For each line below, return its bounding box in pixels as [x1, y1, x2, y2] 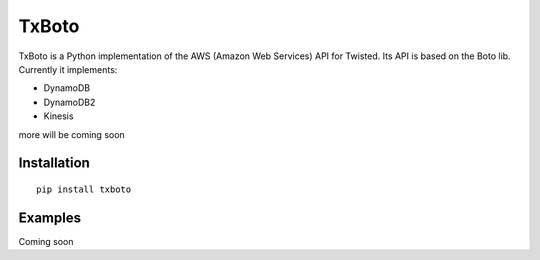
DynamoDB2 [43, 96, 96, 108]
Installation [18, 155, 90, 172]
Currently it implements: [18, 63, 118, 75]
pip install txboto [36, 183, 132, 195]
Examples [18, 209, 82, 226]
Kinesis [43, 110, 74, 122]
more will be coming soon [18, 128, 125, 140]
